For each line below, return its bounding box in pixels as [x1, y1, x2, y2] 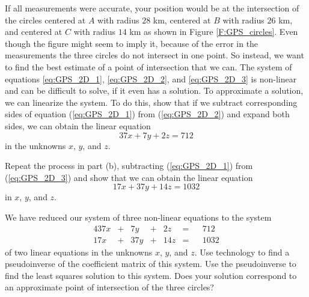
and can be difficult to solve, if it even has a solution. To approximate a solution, [5, 84, 304, 97]
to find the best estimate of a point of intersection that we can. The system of [5, 60, 292, 73]
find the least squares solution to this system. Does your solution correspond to [5, 269, 297, 281]
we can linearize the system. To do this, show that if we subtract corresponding [5, 96, 298, 108]
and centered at [5, 25, 63, 38]
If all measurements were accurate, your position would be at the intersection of [5, 2, 299, 14]
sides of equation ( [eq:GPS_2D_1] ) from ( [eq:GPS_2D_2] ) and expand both [5, 108, 290, 120]
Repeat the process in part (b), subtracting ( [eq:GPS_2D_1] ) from [5, 159, 253, 172]
